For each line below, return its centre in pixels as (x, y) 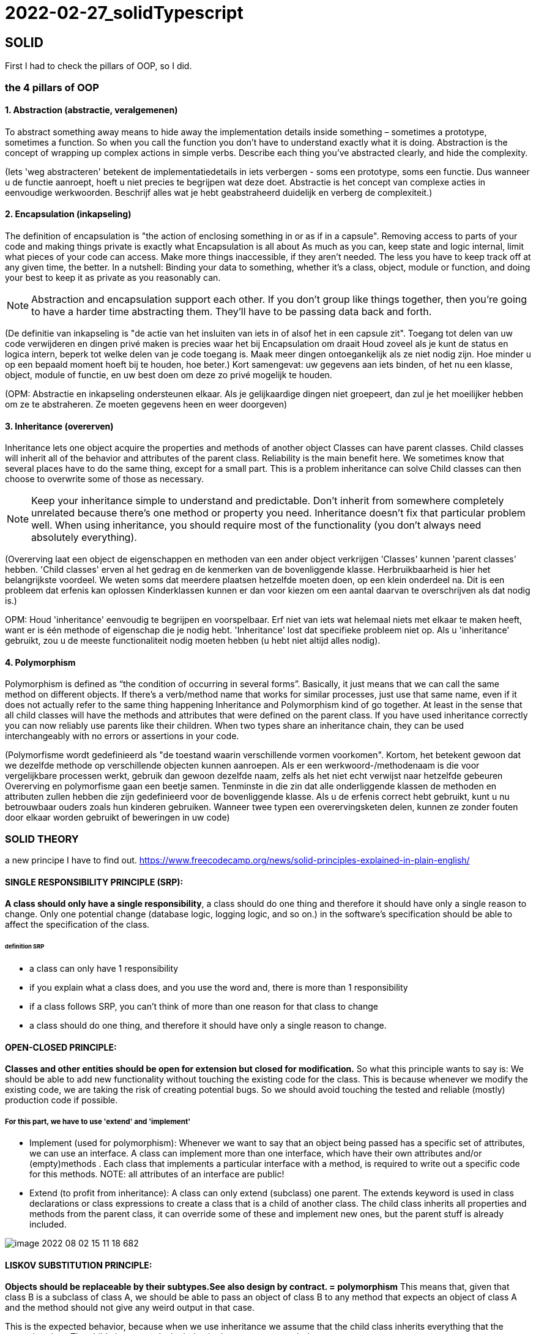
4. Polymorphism (40, 662)
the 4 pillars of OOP (52, 87)
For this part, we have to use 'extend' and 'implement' (98, 1121)
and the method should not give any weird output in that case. (130, 1308)
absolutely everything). (84, 538)
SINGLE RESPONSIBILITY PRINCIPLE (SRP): (94, 882)
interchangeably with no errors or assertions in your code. (122, 736)
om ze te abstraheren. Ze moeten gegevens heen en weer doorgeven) (146, 404)
